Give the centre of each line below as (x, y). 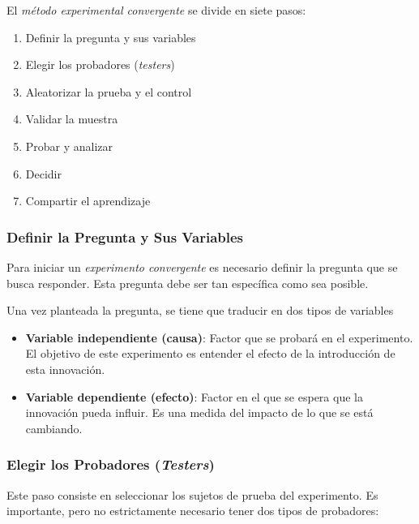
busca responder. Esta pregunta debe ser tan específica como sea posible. (188, 283)
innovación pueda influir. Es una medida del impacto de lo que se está (199, 412)
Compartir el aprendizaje (88, 201)
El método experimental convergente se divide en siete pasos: (156, 10)
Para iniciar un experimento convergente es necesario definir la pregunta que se (202, 266)
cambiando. (54, 428)
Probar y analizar (69, 146)
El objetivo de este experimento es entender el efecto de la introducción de (210, 353)
